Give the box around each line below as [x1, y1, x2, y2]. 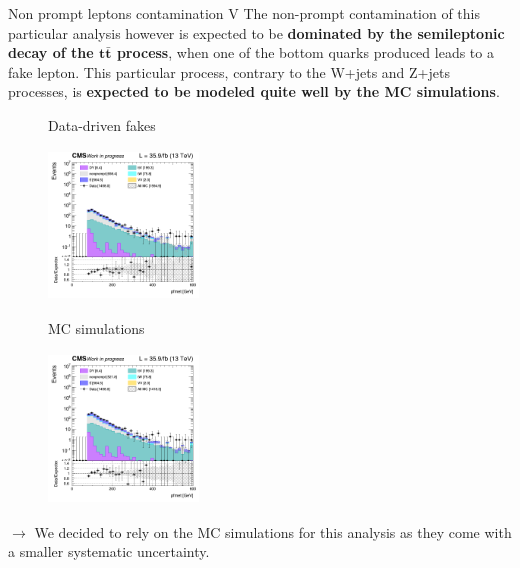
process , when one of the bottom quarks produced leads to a [116, 42, 494, 63]
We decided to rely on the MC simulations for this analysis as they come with [34, 521, 512, 542]
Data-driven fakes [48, 114, 156, 135]
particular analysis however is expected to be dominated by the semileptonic [8, 22, 505, 43]
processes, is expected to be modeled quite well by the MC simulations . [8, 81, 500, 102]
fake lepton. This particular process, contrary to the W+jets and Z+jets [8, 61, 450, 82]
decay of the [8, 42, 94, 63]
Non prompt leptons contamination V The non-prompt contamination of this [8, 3, 480, 23]
